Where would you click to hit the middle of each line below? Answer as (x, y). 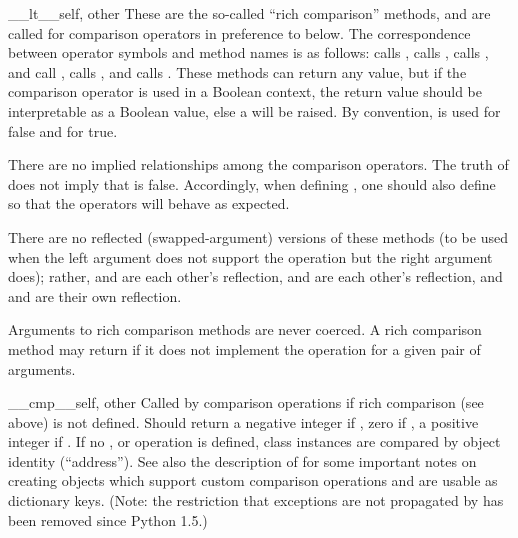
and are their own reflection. (95, 295)
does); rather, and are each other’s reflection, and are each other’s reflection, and (255, 276)
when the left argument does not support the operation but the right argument (250, 256)
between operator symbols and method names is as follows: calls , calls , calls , (248, 52)
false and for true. (63, 130)
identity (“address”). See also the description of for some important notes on (242, 460)
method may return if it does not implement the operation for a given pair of (244, 348)
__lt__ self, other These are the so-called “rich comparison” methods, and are (249, 13)
